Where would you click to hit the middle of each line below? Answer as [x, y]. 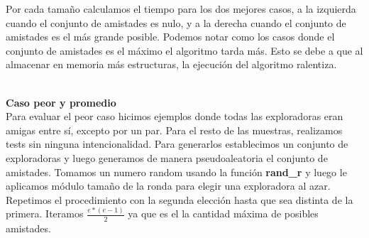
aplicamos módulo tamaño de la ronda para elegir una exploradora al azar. [168, 186]
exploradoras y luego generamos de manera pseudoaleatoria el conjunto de [167, 157]
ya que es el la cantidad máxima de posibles [223, 213]
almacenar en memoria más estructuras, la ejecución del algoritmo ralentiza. [171, 64]
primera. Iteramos [45, 213]
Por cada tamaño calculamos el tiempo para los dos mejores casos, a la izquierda [181, 9]
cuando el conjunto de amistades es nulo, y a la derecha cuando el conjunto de [176, 22]
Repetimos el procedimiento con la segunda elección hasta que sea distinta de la [180, 199]
